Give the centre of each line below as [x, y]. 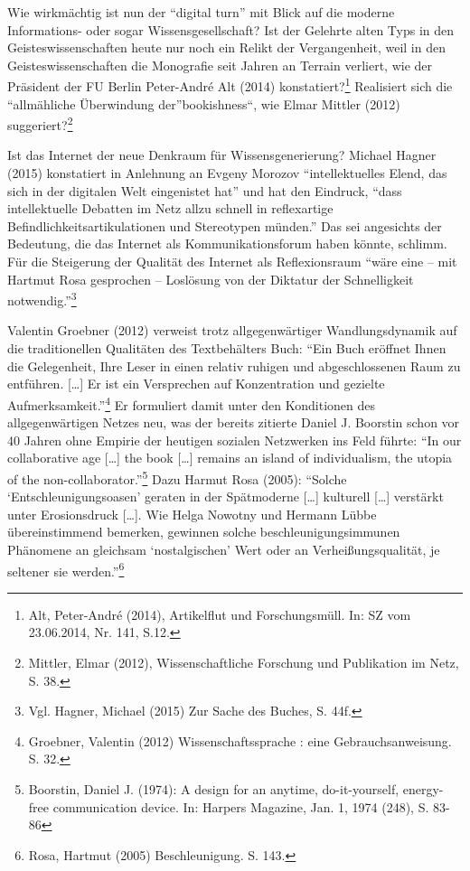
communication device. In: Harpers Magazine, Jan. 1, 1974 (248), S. [241, 806]
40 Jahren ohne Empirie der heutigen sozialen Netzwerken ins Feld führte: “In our [235, 440]
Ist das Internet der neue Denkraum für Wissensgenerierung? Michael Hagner [222, 155]
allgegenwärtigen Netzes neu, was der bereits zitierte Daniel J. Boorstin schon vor [234, 422]
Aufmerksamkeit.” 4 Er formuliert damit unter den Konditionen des [191, 403]
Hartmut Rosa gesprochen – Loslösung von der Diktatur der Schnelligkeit [211, 279]
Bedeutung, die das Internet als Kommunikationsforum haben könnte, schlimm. [227, 244]
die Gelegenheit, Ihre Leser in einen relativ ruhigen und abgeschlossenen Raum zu [234, 365]
